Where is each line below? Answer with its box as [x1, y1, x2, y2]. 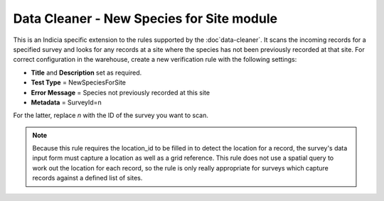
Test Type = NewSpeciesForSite [31, 78, 127, 87]
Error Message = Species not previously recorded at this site [31, 88, 210, 97]
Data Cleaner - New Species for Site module [13, 11, 277, 26]
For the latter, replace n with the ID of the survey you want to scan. [13, 111, 209, 120]
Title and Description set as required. [31, 68, 142, 77]
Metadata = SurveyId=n [31, 98, 102, 107]
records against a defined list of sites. [32, 174, 143, 183]
